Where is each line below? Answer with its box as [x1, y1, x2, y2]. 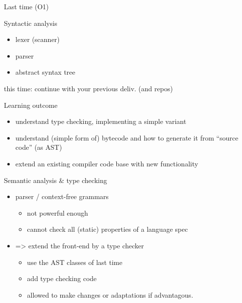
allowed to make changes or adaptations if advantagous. [27, 289, 193, 300]
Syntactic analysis [4, 18, 57, 28]
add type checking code [27, 273, 97, 283]
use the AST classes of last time [27, 257, 123, 267]
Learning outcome [4, 100, 57, 110]
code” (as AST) [15, 142, 62, 152]
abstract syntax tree [15, 67, 75, 77]
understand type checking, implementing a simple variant [15, 116, 186, 126]
